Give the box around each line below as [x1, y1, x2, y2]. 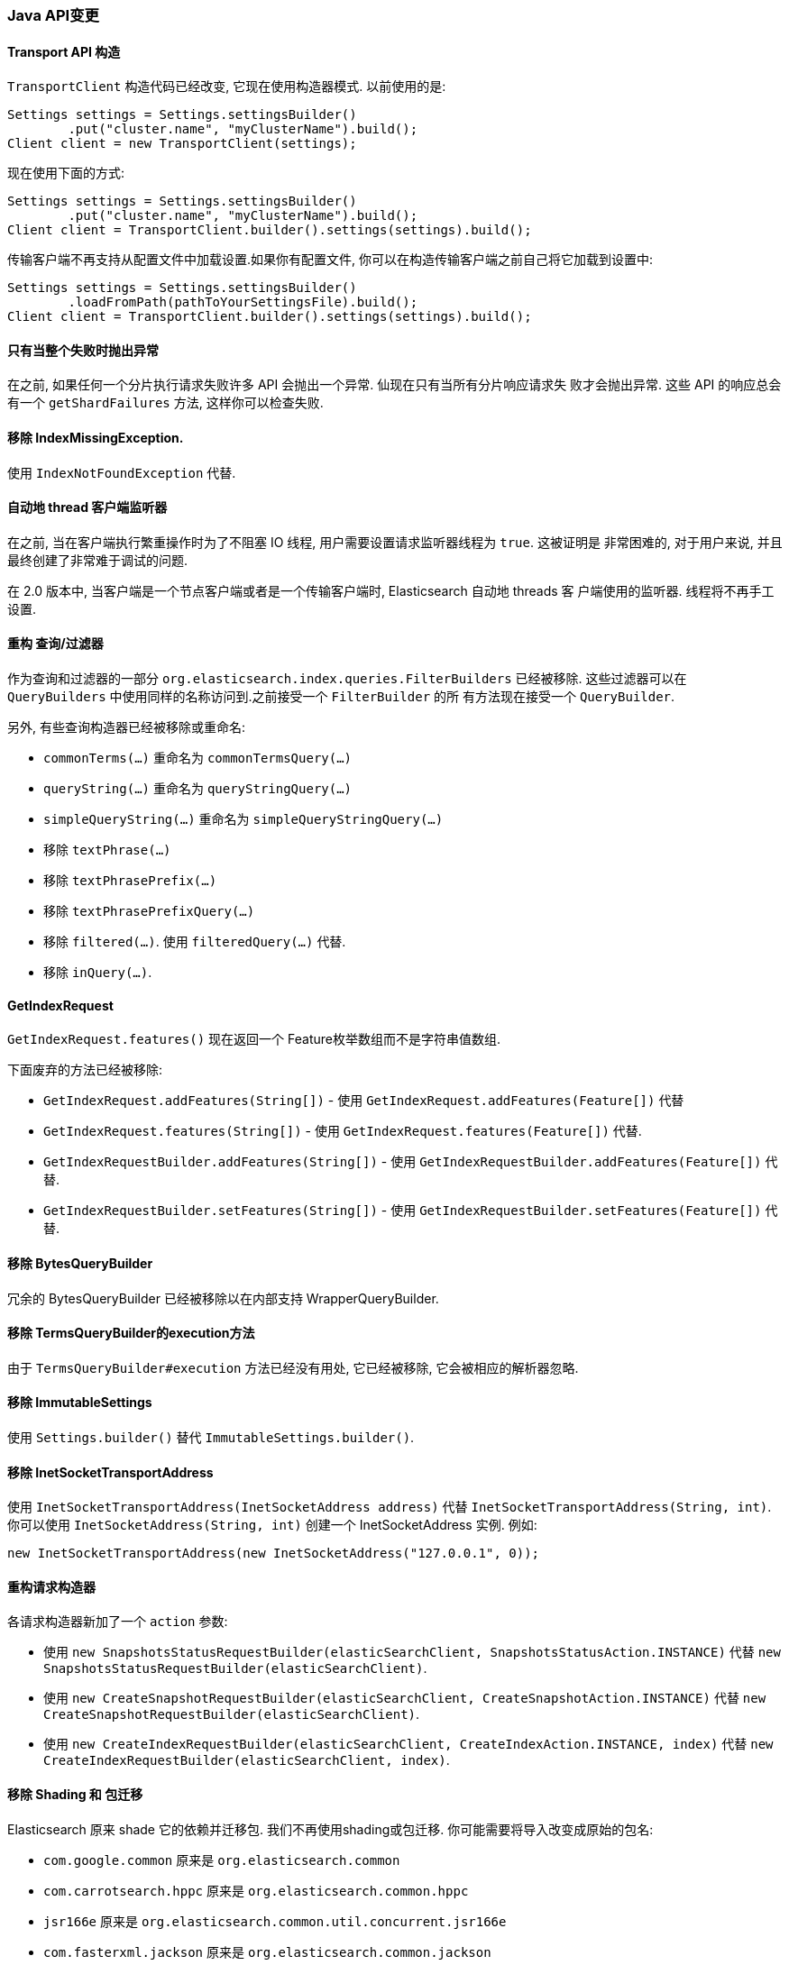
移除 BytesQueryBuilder [7, 1255, 153, 1271]
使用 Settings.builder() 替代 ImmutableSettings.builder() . [7, 1429, 415, 1445]
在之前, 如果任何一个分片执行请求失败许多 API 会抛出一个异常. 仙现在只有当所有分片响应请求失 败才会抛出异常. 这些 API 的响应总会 [7, 377, 782, 393]
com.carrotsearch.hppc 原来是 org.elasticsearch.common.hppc [43, 1882, 469, 1898]
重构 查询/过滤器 [7, 635, 104, 652]
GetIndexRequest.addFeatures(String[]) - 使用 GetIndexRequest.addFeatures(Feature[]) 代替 [43, 1092, 684, 1109]
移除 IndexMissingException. [7, 430, 184, 446]
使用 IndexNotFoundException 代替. [7, 464, 236, 480]
